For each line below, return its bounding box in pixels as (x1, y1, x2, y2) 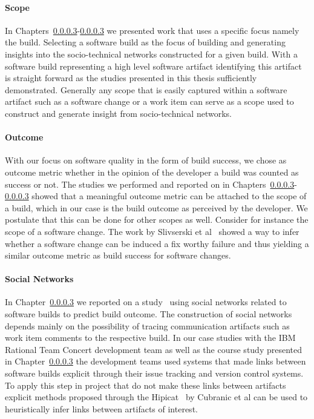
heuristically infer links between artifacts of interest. (5, 402, 198, 415)
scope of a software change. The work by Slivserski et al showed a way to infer (5, 225, 299, 237)
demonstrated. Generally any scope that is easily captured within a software (5, 83, 287, 96)
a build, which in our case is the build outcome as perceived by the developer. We (5, 201, 308, 214)
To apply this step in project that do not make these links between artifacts (5, 378, 286, 391)
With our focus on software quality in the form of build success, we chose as (5, 154, 287, 167)
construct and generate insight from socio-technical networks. (5, 107, 232, 119)
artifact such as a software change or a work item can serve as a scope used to (5, 95, 294, 108)
